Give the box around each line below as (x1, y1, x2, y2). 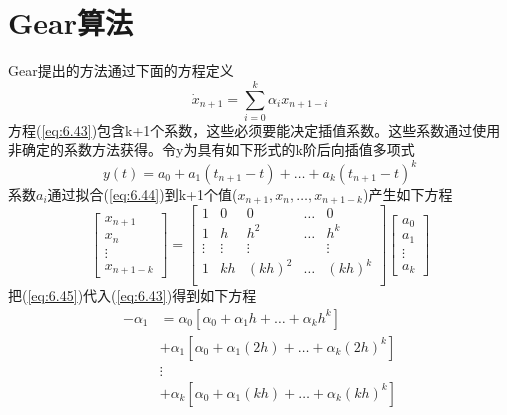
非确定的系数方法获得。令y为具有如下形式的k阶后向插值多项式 (8, 139, 415, 160)
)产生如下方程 (363, 183, 453, 204)
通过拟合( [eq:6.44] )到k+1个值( (47, 183, 238, 204)
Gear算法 (8, 2, 133, 43)
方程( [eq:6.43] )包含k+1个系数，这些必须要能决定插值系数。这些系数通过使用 (8, 119, 501, 140)
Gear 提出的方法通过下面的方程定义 (8, 60, 234, 81)
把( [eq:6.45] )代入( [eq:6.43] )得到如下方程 (8, 285, 257, 306)
